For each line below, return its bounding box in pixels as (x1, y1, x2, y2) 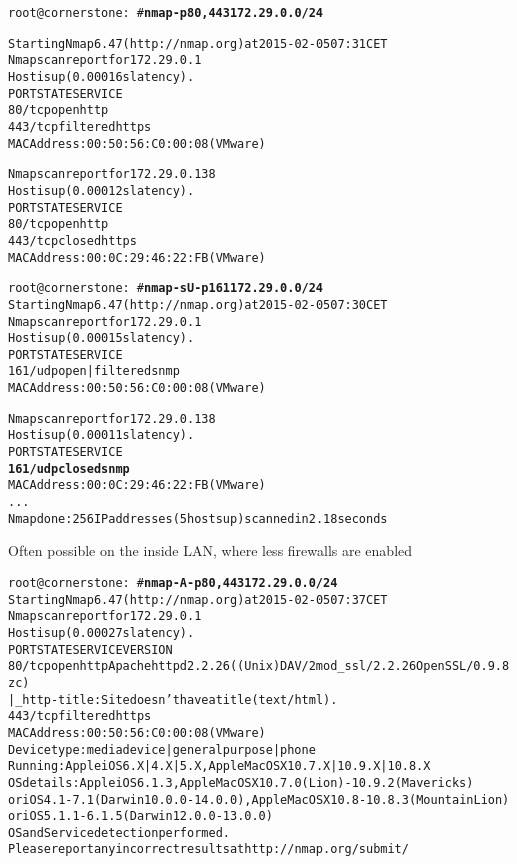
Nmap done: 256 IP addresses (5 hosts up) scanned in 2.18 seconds (8, 511, 388, 526)
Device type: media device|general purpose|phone (8, 742, 316, 757)
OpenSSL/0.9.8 (416, 659, 510, 674)
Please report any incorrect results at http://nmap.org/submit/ (8, 842, 409, 857)
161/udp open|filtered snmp (8, 364, 180, 379)
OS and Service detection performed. (8, 825, 230, 840)
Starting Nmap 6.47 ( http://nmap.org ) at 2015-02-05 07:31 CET (8, 36, 388, 51)
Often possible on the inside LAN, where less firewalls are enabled (8, 540, 413, 561)
